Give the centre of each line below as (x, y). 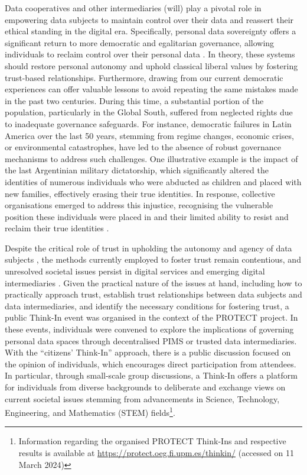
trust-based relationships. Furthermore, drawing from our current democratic (144, 77)
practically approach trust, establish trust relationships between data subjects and (153, 294)
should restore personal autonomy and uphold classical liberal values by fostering (151, 65)
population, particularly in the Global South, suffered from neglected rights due (149, 112)
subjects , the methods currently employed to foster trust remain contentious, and (153, 259)
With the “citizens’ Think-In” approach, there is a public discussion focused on (148, 352)
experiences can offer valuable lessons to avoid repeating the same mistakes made (151, 89)
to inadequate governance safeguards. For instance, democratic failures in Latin (148, 123)
